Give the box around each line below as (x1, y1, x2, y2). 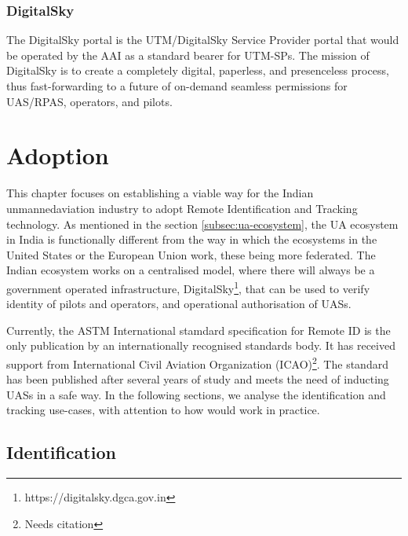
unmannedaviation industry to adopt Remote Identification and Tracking (6, 200, 358, 216)
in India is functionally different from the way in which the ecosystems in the (6, 231, 377, 248)
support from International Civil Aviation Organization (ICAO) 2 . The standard (6, 353, 388, 372)
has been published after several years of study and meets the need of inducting (6, 371, 389, 387)
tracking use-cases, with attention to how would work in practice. (6, 402, 320, 418)
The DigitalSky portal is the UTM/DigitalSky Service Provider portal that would (6, 31, 399, 48)
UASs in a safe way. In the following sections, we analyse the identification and (6, 386, 386, 402)
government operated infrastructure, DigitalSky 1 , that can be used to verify (6, 277, 370, 296)
